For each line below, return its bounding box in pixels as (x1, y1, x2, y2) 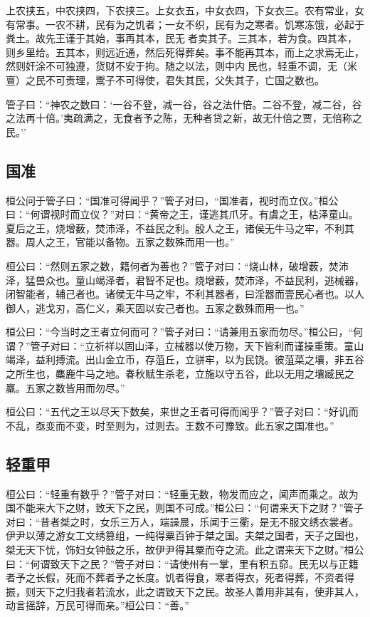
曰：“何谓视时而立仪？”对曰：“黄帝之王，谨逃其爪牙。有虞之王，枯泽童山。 (6, 207, 359, 222)
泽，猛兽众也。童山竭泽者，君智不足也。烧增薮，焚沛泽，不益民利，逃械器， (6, 272, 364, 287)
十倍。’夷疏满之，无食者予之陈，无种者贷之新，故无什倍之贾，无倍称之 (35, 110, 362, 125)
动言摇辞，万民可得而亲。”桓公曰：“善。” (6, 598, 189, 613)
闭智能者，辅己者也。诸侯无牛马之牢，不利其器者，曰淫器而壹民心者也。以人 (6, 286, 364, 301)
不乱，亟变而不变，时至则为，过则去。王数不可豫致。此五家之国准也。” (6, 418, 334, 432)
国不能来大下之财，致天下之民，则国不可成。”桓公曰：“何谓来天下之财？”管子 (6, 500, 364, 515)
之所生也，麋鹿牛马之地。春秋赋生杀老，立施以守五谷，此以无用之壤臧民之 (6, 366, 354, 381)
